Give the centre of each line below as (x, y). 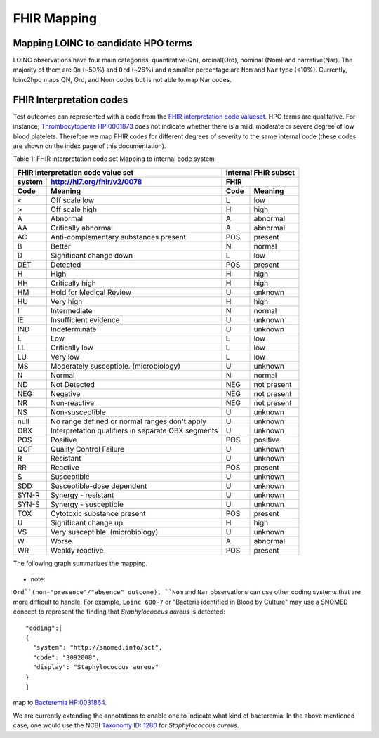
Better (61, 246)
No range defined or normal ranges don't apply (128, 421)
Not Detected (72, 384)
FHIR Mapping (55, 18)
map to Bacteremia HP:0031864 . (60, 703)
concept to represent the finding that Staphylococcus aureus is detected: (119, 612)
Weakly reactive (77, 550)
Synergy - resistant (82, 495)
